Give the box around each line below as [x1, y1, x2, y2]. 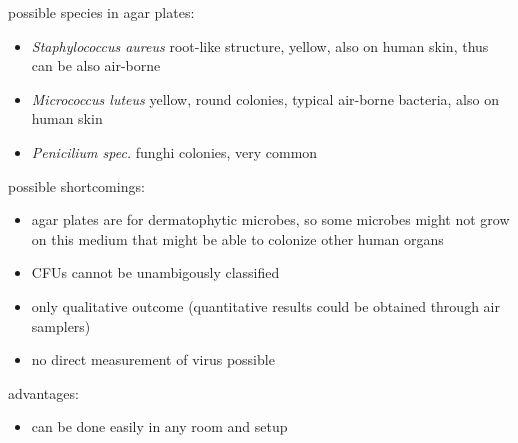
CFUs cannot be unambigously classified [31, 262, 280, 283]
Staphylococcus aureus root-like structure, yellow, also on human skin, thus [31, 35, 489, 56]
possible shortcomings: [8, 175, 145, 196]
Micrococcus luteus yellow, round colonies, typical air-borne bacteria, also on [31, 88, 499, 109]
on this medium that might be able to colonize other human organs [31, 228, 444, 249]
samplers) [31, 315, 91, 336]
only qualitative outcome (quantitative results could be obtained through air [31, 295, 500, 316]
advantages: [8, 382, 79, 403]
